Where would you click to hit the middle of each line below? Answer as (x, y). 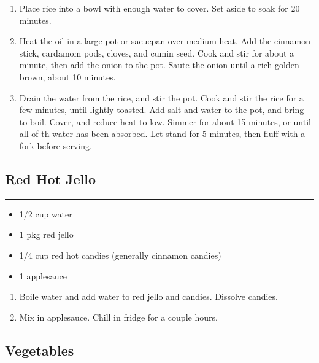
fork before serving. (56, 145)
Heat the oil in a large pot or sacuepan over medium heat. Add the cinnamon (165, 41)
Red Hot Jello (51, 178)
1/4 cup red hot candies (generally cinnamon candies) (120, 255)
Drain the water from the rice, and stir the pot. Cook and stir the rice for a (161, 97)
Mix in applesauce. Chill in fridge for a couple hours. (118, 317)
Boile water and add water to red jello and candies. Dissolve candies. (148, 296)
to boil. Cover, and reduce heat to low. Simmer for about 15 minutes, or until (165, 121)
